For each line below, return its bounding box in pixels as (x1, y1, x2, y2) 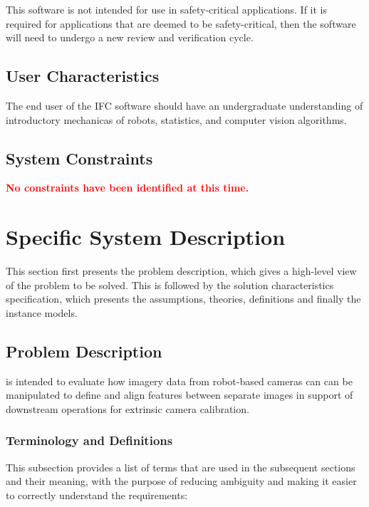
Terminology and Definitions (6, 432, 173, 449)
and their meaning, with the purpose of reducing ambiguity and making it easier (6, 474, 357, 488)
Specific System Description (6, 222, 286, 251)
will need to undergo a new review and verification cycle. (6, 30, 254, 45)
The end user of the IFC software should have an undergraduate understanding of (6, 98, 363, 113)
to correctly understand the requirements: (6, 487, 188, 502)
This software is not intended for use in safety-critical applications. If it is (6, 2, 327, 16)
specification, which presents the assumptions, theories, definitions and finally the (6, 291, 361, 306)
